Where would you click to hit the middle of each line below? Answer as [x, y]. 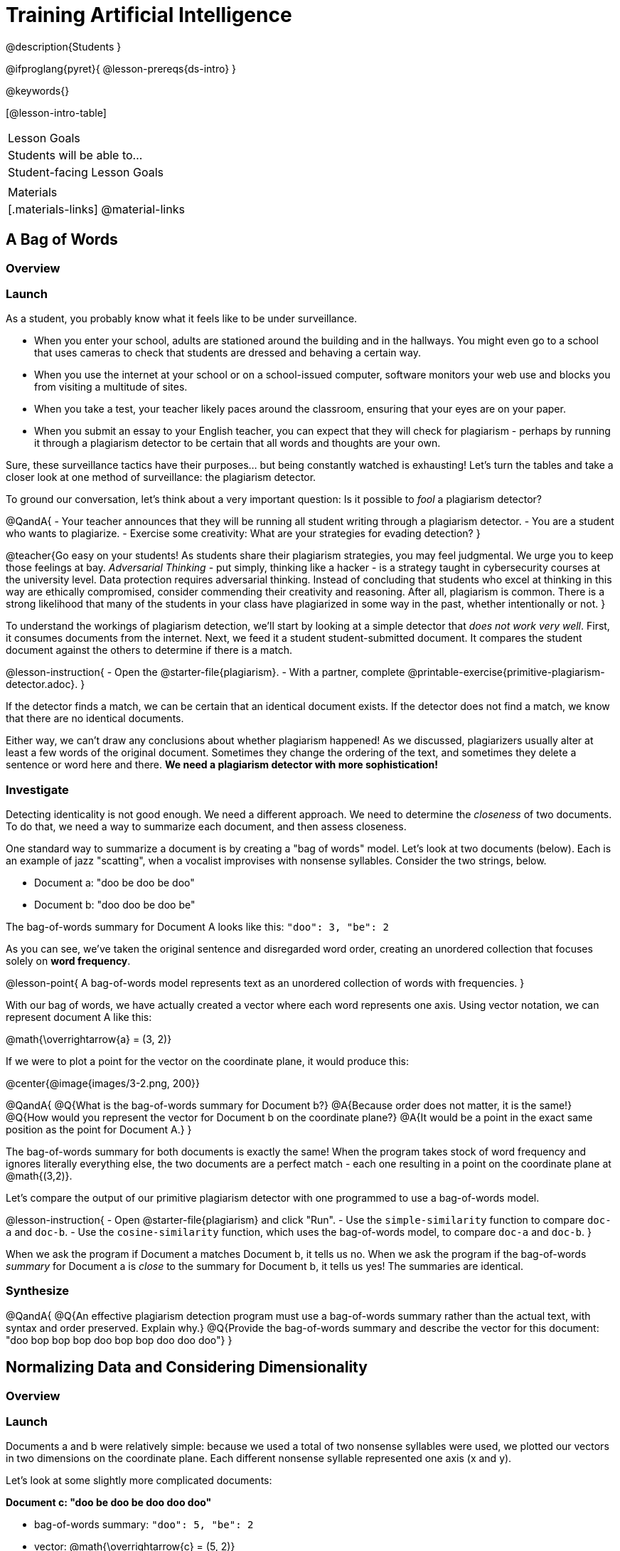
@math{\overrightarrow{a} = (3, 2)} [89, 1039]
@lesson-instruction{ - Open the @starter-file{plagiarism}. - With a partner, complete [205, 672]
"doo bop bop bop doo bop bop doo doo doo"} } [119, 1340]
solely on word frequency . [68, 961]
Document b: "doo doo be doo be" [115, 905]
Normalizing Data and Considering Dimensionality [187, 1367]
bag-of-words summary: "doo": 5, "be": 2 [144, 1525]
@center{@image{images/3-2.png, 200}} [103, 1084]
